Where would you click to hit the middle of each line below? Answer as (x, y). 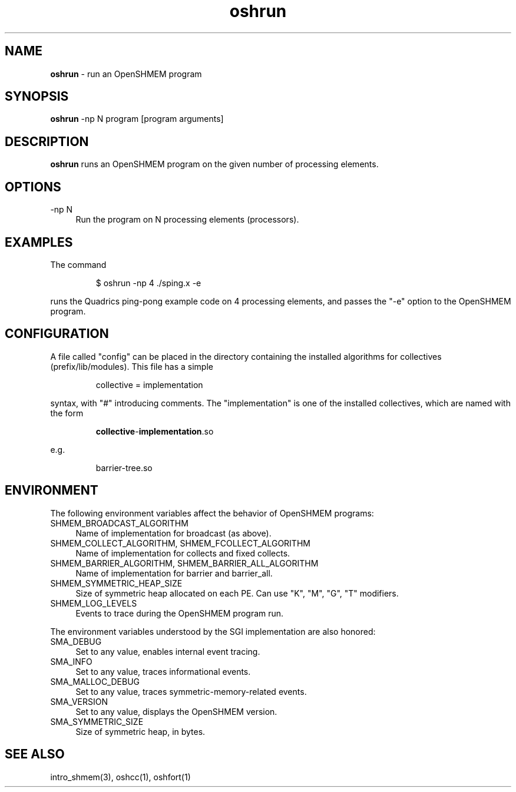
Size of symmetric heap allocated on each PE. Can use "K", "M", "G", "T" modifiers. (237, 593)
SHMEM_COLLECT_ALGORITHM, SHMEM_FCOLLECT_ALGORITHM (180, 543)
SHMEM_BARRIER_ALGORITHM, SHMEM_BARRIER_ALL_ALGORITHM (184, 563)
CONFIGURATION (57, 334)
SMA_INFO (71, 661)
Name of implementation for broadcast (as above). (173, 533)
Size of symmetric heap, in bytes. (140, 731)
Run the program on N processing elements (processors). (187, 220)
